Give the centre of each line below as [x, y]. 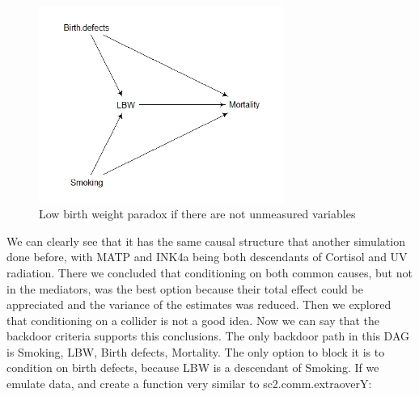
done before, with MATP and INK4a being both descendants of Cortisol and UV [207, 257]
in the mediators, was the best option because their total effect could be [185, 288]
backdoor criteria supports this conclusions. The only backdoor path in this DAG [208, 336]
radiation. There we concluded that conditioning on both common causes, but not [209, 272]
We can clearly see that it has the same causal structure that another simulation [206, 241]
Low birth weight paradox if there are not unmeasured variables [197, 214]
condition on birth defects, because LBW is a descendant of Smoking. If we [193, 367]
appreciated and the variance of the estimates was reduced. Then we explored [199, 304]
